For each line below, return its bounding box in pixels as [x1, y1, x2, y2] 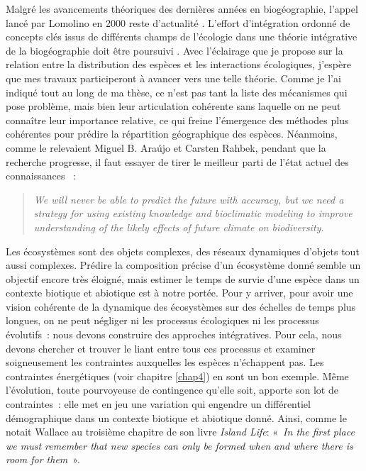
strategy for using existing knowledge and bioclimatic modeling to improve [33, 206, 353, 221]
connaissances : [6, 168, 77, 183]
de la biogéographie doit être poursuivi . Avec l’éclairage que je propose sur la [6, 43, 343, 57]
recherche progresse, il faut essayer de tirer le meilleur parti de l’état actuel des [6, 154, 349, 169]
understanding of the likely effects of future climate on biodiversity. [33, 219, 324, 234]
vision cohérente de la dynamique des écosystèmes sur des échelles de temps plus [6, 299, 356, 314]
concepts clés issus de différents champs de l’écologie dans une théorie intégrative [6, 29, 357, 44]
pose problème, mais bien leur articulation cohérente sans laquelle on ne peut [6, 99, 341, 113]
